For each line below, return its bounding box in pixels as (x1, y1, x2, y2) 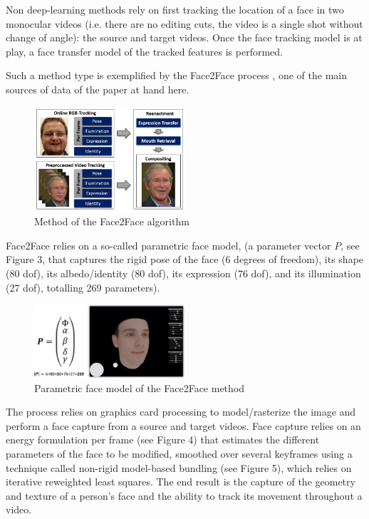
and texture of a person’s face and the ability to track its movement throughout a (6, 488, 363, 503)
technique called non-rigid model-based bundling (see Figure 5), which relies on (6, 460, 352, 475)
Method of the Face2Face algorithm (34, 214, 189, 229)
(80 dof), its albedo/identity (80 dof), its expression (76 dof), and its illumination (6, 266, 361, 281)
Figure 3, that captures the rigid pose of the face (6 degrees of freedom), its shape (6, 252, 364, 267)
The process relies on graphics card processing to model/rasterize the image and (6, 404, 356, 419)
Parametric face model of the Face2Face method (34, 380, 245, 395)
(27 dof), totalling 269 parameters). (6, 279, 160, 294)
